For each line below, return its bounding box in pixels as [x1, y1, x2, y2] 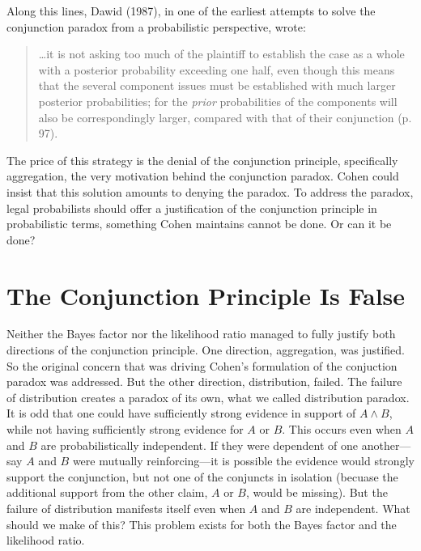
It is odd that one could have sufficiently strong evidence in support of [6, 405, 356, 422]
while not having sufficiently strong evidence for [6, 421, 244, 437]
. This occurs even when [282, 421, 402, 437]
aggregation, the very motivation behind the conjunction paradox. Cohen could [6, 167, 399, 184]
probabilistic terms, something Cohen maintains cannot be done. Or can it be [6, 215, 392, 232]
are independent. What [296, 499, 410, 516]
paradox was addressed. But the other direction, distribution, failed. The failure [6, 373, 402, 390]
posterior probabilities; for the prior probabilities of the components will [38, 92, 398, 109]
